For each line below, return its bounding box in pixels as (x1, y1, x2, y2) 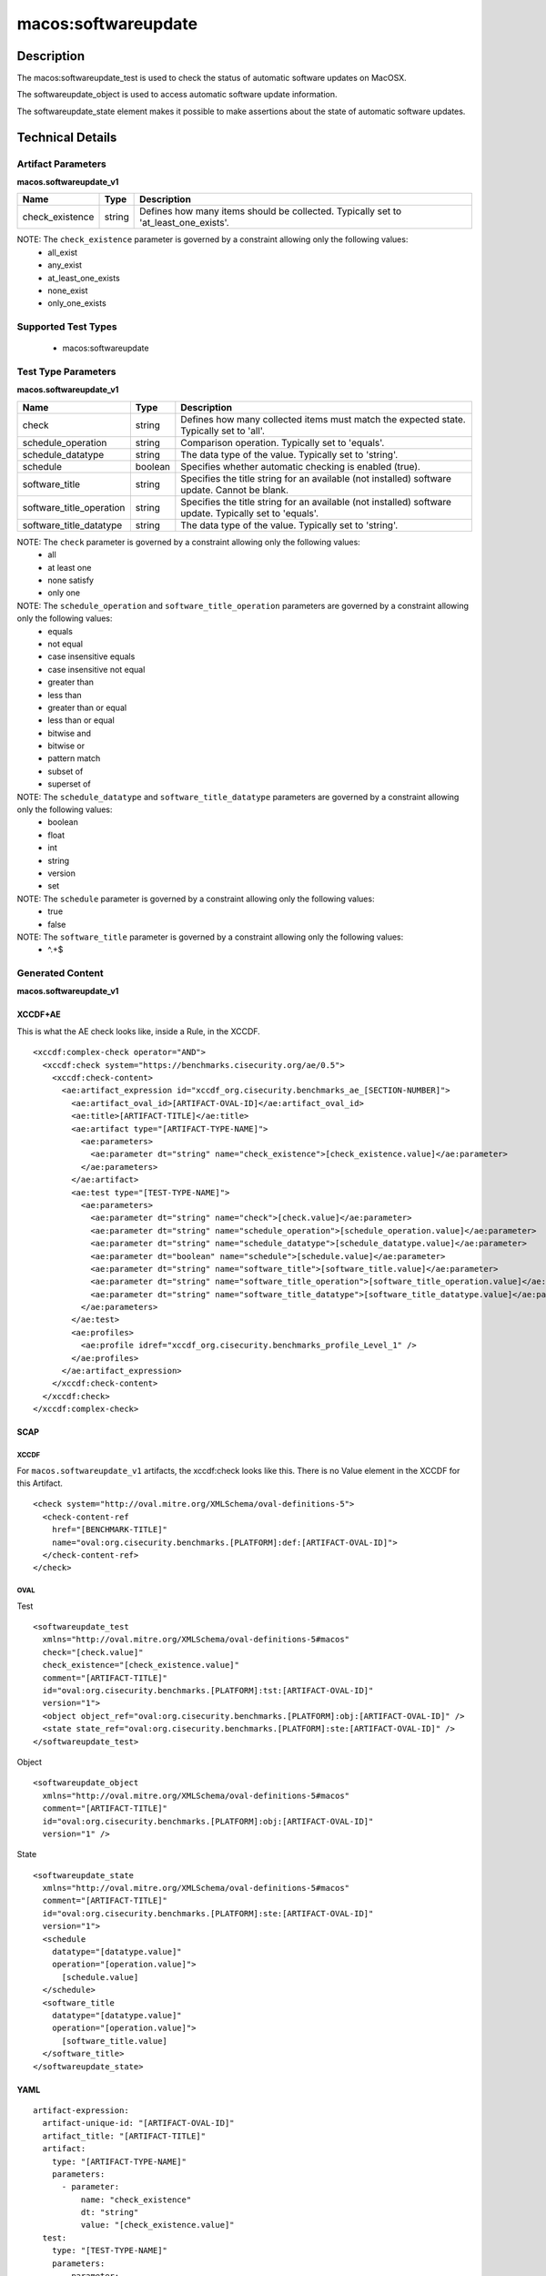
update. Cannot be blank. (180, 483, 289, 496)
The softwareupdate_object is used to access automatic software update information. (16, 89, 338, 100)
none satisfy (47, 574, 95, 585)
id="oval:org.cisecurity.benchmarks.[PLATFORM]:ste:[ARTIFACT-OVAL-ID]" (42, 1908, 374, 1918)
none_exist (47, 285, 88, 296)
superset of (47, 778, 91, 789)
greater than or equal (47, 702, 127, 713)
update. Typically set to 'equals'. (180, 506, 318, 519)
